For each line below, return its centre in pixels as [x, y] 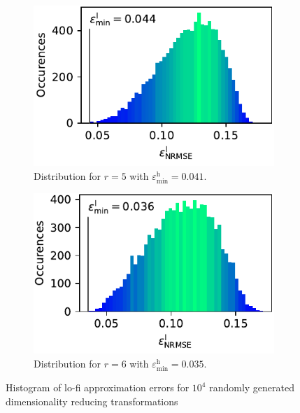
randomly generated [252, 387]
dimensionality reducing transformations [92, 401]
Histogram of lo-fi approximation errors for [98, 387]
